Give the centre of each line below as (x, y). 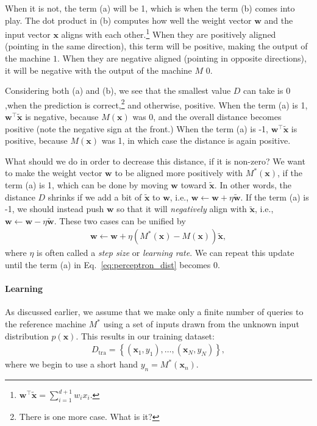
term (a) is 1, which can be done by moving (87, 185)
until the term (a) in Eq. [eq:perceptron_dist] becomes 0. (112, 265)
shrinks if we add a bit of (95, 197)
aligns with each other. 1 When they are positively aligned (169, 33)
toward (194, 185)
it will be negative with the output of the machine (98, 70)
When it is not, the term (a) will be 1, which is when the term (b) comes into (150, 8)
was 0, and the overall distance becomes (207, 117)
